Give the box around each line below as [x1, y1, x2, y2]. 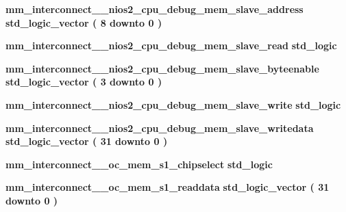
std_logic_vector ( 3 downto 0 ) [5, 75, 162, 89]
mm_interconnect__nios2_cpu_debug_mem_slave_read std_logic [5, 38, 337, 53]
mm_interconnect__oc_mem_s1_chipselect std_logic [5, 157, 273, 171]
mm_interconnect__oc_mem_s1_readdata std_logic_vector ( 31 [5, 180, 330, 194]
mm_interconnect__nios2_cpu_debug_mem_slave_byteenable [5, 61, 319, 75]
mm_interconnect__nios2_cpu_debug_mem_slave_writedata [5, 120, 314, 135]
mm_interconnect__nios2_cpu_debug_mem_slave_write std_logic [5, 97, 341, 111]
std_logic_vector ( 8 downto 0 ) [5, 15, 162, 29]
